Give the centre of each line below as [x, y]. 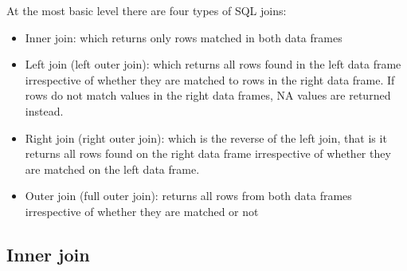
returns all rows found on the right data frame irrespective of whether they [208, 153]
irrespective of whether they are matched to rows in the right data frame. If [210, 79]
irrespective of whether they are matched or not [142, 211]
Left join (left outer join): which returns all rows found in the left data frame [213, 64]
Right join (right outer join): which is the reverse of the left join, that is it [206, 137]
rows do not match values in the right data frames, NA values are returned [208, 95]
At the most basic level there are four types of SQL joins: [147, 10]
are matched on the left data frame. [112, 169]
